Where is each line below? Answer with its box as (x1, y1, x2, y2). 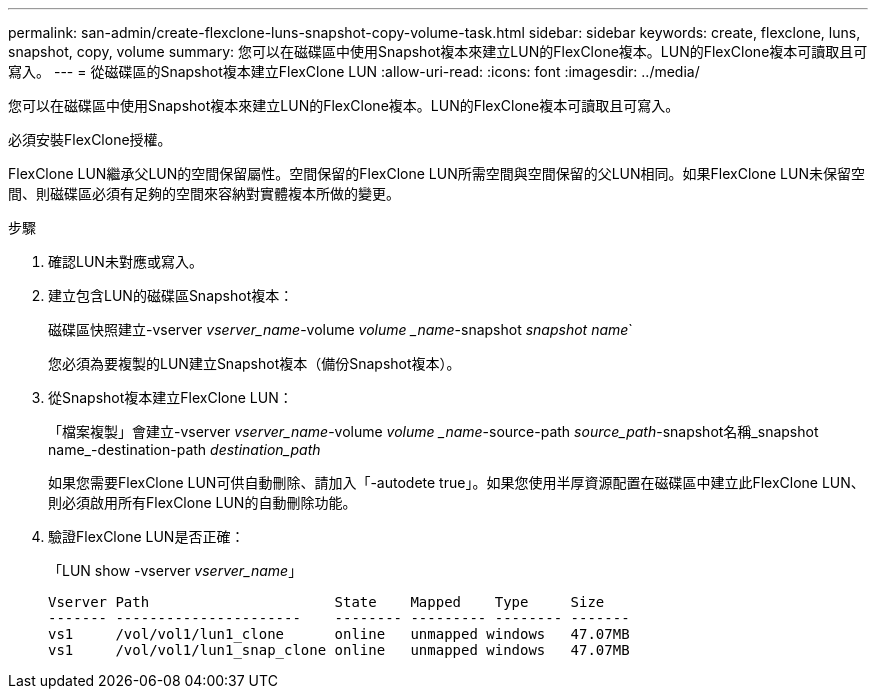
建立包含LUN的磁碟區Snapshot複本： (48, 287, 294, 304)
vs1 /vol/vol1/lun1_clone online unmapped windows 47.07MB (48, 626, 630, 642)
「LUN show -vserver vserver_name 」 (48, 562, 303, 579)
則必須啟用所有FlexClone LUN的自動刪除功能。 (48, 494, 357, 511)
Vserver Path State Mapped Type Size (48, 594, 605, 610)
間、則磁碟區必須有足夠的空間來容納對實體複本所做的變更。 (8, 185, 400, 202)
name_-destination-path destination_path (48, 441, 321, 458)
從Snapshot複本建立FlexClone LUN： (48, 389, 293, 406)
